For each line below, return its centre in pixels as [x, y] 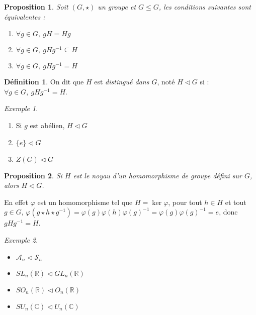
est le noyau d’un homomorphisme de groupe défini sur [157, 175]
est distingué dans [122, 82]
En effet [16, 202]
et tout [236, 202]
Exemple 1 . [21, 108]
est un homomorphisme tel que [85, 202]
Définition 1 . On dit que [44, 82]
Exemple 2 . [21, 239]
